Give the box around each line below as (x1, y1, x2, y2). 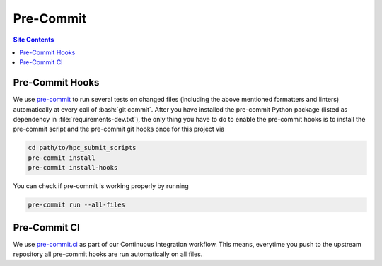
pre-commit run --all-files (28, 201, 125, 209)
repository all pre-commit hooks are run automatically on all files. (13, 250, 203, 258)
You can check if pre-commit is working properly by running (13, 182, 189, 190)
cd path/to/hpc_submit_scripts (28, 144, 137, 152)
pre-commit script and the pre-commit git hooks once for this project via (13, 125, 225, 134)
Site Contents (13, 35, 54, 44)
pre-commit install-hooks (28, 163, 118, 172)
